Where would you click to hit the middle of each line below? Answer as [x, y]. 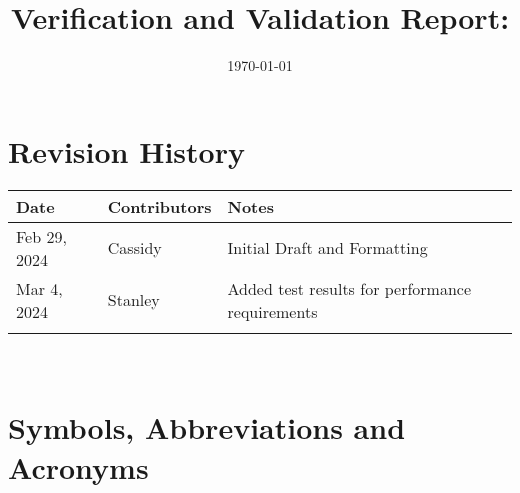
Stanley [133, 300]
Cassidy [134, 248]
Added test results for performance [349, 288]
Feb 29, [41, 236]
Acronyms [78, 466]
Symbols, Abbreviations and [207, 427]
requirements [272, 311]
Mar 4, [39, 288]
